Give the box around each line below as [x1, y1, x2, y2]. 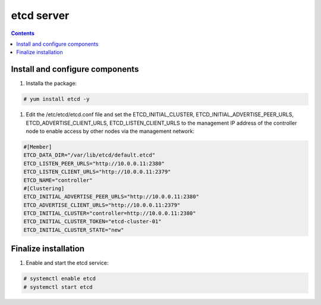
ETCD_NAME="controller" [23, 177, 93, 183]
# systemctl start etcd [23, 284, 93, 290]
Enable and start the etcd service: [26, 259, 109, 266]
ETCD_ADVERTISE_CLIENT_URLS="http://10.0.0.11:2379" [23, 202, 181, 208]
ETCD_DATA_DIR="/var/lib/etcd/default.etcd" [23, 152, 156, 158]
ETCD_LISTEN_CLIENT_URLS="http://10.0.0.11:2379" [23, 169, 171, 175]
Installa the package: [26, 80, 77, 87]
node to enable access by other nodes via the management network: [26, 128, 194, 135]
